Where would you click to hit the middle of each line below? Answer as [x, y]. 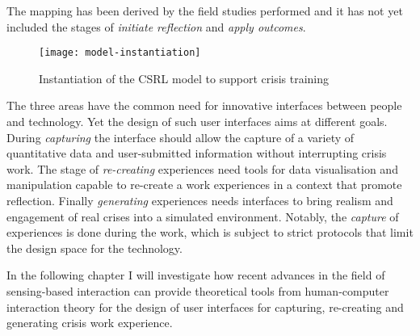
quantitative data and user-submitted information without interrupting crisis [197, 153]
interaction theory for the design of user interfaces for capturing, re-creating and [205, 307]
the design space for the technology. [94, 248]
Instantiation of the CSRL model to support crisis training [184, 78]
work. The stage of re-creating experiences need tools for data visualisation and [202, 168]
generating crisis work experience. [90, 323]
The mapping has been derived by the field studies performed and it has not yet [205, 10]
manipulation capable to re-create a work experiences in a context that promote [204, 185]
